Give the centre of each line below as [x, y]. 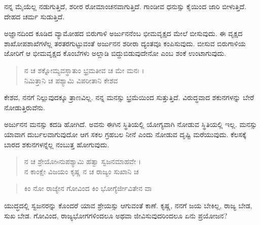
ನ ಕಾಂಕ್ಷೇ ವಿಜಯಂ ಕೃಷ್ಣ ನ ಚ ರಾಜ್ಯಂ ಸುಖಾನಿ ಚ [81, 171]
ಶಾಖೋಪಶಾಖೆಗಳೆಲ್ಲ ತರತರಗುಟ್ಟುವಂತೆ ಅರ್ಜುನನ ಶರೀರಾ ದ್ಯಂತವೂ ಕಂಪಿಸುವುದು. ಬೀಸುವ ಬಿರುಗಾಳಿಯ [125, 43]
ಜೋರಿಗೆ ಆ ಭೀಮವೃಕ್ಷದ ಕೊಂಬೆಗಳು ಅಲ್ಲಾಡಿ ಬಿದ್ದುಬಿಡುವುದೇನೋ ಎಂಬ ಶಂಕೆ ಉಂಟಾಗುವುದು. [115, 53]
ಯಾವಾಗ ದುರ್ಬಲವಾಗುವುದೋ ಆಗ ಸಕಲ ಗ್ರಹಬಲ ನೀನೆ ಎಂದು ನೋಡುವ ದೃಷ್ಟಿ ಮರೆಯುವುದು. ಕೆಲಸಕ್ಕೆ [125, 134]
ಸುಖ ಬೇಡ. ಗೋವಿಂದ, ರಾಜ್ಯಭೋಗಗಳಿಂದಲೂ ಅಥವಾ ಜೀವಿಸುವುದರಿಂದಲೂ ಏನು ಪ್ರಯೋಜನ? [116, 215]
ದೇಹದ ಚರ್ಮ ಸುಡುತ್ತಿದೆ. [34, 16]
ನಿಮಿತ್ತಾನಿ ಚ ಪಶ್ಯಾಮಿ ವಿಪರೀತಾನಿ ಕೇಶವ [71, 80]
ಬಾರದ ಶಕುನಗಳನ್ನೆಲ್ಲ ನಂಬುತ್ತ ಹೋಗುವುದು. [57, 144]
